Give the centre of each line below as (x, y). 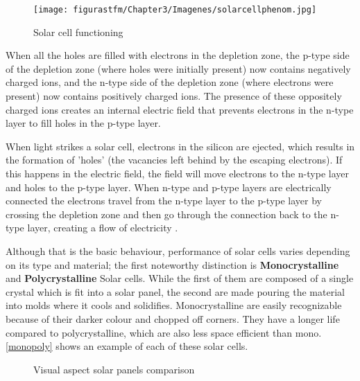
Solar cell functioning (78, 32)
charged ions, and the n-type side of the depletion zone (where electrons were (170, 82)
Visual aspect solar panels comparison (114, 369)
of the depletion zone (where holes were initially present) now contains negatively (178, 68)
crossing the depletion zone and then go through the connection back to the (166, 214)
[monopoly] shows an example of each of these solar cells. (127, 346)
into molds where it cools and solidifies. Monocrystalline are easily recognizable (174, 305)
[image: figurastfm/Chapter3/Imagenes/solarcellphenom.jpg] (175, 10)
